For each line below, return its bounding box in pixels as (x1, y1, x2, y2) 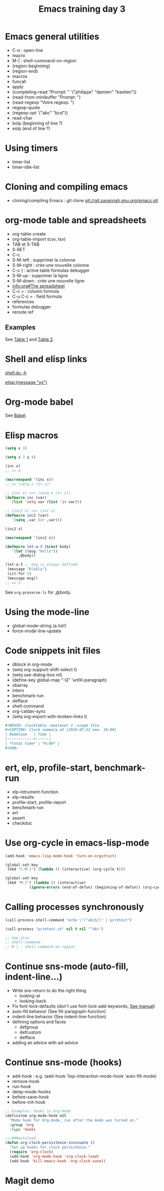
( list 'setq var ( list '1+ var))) (11, 499, 82, 505)
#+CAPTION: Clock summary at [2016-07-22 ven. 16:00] (5, 727, 117, 732)
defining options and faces (12, 1019, 66, 1025)
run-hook (12, 1084, 31, 1089)
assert (12, 815, 25, 821)
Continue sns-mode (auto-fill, (5, 961, 129, 972)
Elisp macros (5, 430, 59, 441)
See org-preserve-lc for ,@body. (5, 589, 72, 595)
